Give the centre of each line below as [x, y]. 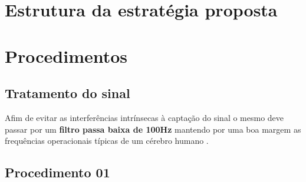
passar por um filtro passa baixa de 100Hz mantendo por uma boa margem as [153, 129]
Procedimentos [66, 55]
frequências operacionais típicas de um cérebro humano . [107, 141]
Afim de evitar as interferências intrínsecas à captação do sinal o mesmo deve [144, 117]
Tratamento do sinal [68, 93]
